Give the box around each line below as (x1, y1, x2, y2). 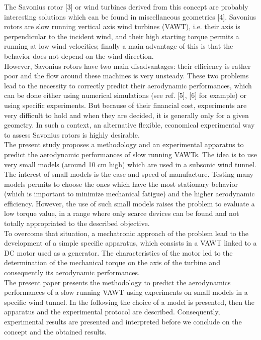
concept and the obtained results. (4, 326, 107, 336)
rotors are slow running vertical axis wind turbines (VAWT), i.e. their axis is (4, 21, 240, 32)
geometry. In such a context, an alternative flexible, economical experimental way (4, 120, 255, 130)
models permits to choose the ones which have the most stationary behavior (4, 178, 238, 189)
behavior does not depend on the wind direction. (4, 50, 154, 61)
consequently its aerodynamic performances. (4, 267, 140, 278)
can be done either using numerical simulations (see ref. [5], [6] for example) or (4, 90, 246, 100)
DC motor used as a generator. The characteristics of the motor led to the (4, 247, 233, 258)
